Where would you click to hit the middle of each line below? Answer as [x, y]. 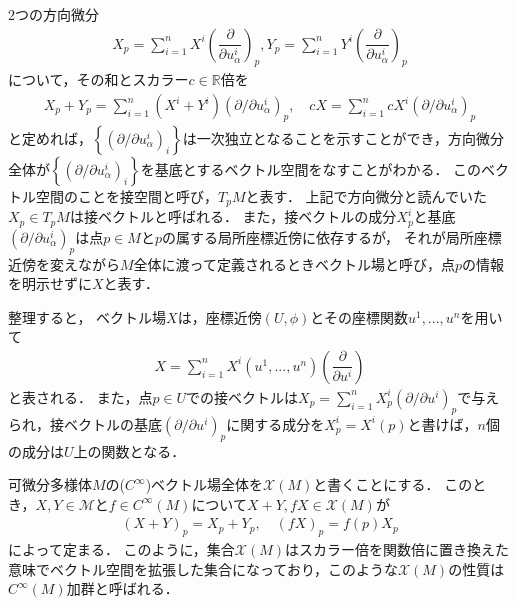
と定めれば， [50, 137]
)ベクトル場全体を [204, 484]
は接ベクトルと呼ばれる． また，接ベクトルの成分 [233, 216]
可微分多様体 [50, 484]
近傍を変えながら [64, 263]
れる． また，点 [101, 396]
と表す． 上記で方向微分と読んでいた [366, 195]
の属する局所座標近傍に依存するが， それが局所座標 [331, 236]
